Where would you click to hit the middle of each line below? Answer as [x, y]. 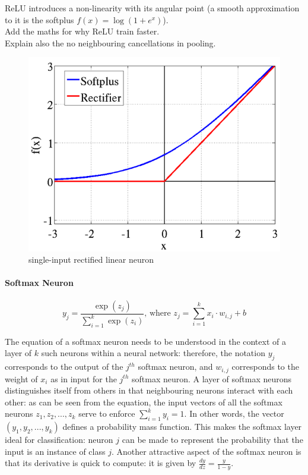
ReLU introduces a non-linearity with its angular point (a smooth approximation [152, 8]
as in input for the [84, 378]
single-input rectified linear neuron [91, 259]
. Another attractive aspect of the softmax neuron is [206, 451]
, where [158, 314]
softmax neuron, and [175, 367]
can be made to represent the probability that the [212, 440]
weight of [21, 378]
